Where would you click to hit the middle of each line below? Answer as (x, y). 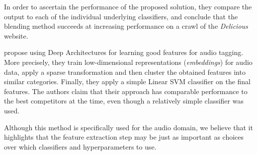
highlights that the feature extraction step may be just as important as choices (124, 137)
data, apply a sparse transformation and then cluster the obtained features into (125, 72)
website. (16, 35)
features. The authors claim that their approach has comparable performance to (126, 91)
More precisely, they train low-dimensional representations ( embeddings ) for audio (128, 62)
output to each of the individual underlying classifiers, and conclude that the (121, 16)
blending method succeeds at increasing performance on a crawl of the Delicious (126, 26)
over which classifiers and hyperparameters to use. (80, 146)
